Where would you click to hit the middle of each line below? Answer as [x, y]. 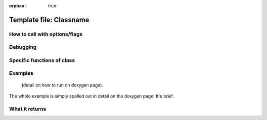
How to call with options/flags [46, 34]
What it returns [28, 109]
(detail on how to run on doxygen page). [62, 85]
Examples [21, 73]
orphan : [18, 6]
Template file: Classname [49, 20]
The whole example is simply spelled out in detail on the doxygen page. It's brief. [91, 96]
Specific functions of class [42, 60]
